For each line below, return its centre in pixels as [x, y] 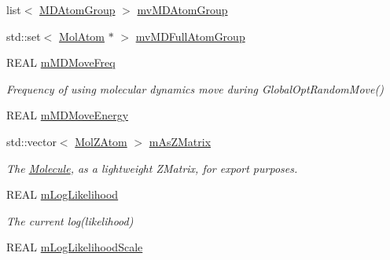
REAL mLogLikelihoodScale [75, 247]
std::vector [31, 141]
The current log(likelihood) [70, 220]
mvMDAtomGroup [182, 9]
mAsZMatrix [180, 141]
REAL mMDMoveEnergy [68, 115]
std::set [24, 36]
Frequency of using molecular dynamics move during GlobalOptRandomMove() [195, 88]
